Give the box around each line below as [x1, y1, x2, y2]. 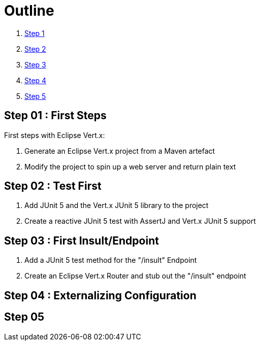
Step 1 [24, 28, 45, 38]
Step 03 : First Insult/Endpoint [4, 234, 159, 247]
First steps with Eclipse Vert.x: [4, 130, 105, 140]
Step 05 [4, 310, 45, 324]
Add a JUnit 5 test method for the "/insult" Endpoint [24, 256, 197, 265]
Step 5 [24, 91, 46, 100]
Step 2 [24, 44, 46, 53]
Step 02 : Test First [4, 180, 102, 193]
